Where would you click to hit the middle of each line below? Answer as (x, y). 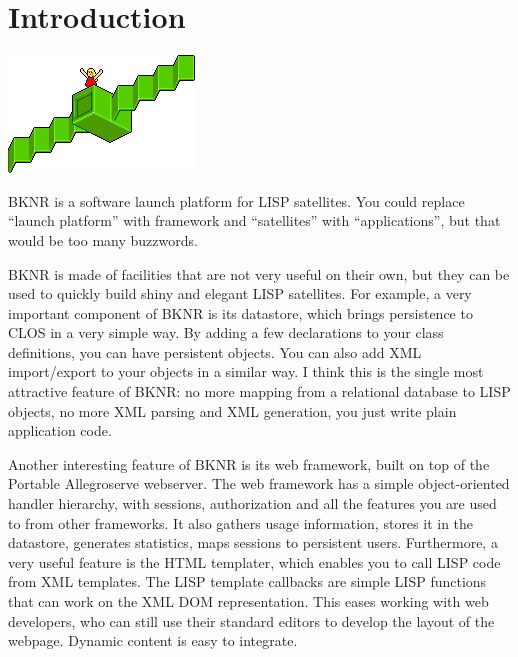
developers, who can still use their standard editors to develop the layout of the (251, 620)
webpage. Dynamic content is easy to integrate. (153, 640)
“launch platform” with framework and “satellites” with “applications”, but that (254, 220)
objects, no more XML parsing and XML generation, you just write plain (232, 410)
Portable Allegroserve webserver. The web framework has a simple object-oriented (259, 483)
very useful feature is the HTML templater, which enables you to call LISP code (254, 561)
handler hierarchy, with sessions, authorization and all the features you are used (252, 503)
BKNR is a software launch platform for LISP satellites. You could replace (236, 200)
